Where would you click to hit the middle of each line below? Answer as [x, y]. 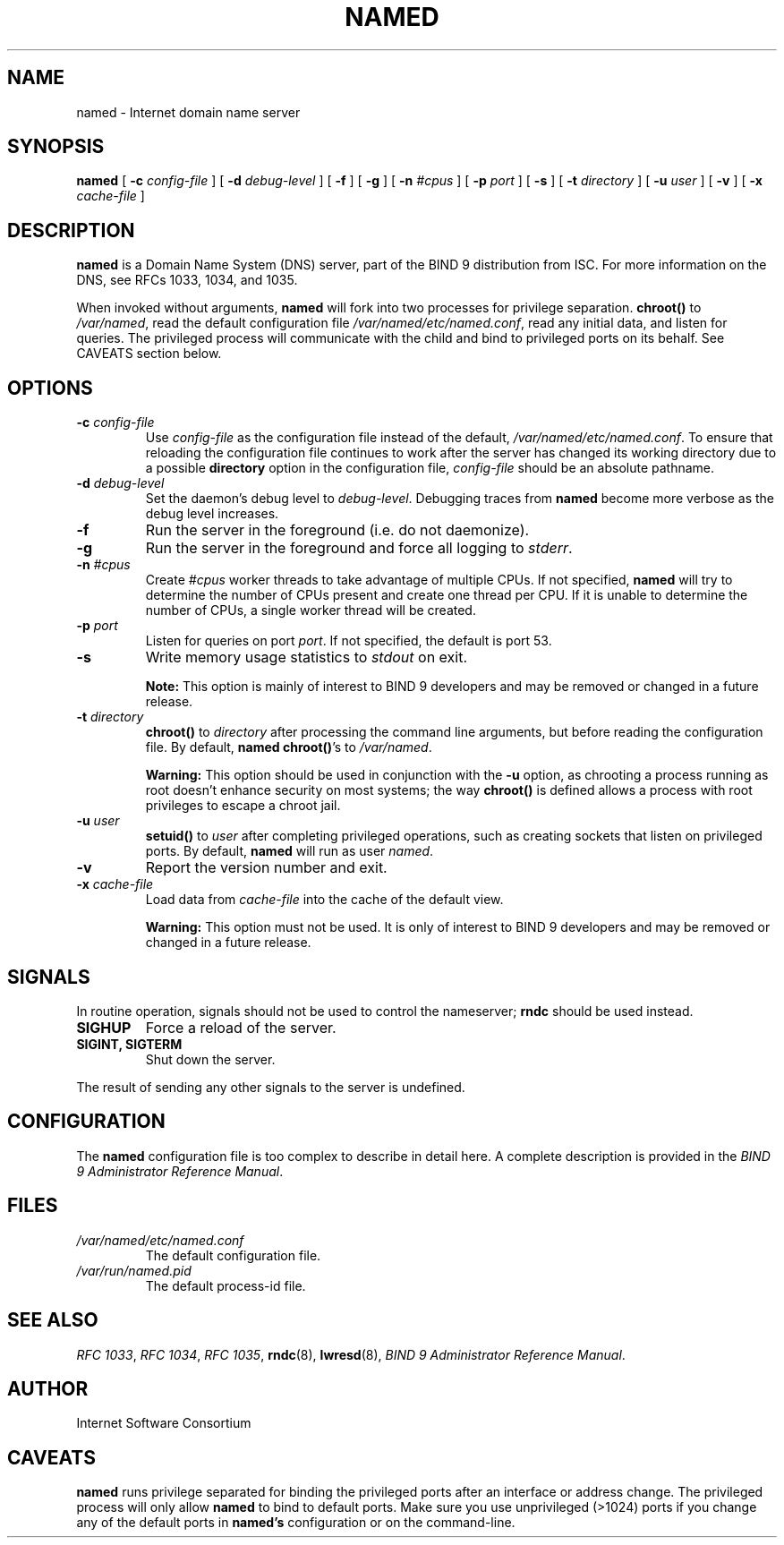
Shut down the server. [210, 1059]
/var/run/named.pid [134, 1270]
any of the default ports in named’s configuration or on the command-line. [296, 1523]
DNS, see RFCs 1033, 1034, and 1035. [187, 280]
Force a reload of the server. [241, 1027]
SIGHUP [104, 1027]
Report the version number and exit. [266, 868]
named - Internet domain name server [188, 112]
